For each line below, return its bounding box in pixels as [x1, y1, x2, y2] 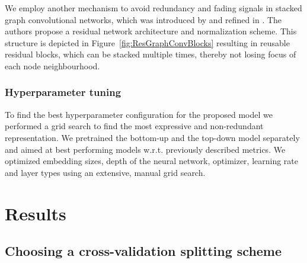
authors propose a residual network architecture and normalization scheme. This [5, 25, 297, 37]
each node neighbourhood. [5, 59, 100, 72]
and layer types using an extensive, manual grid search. [5, 166, 206, 178]
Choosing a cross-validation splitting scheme [5, 242, 282, 260]
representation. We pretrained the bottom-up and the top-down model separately [5, 131, 300, 143]
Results [5, 201, 66, 225]
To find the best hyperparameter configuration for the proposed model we [5, 108, 273, 120]
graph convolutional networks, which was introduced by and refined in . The [5, 13, 282, 25]
